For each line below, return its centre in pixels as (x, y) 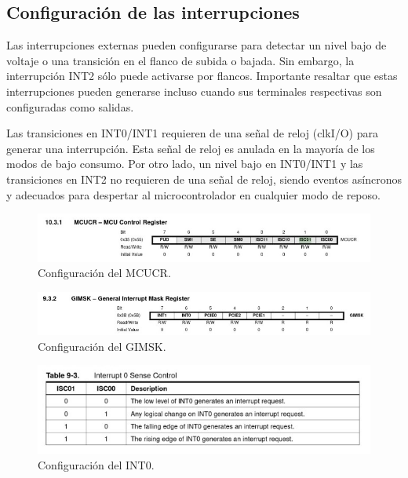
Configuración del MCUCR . (104, 273)
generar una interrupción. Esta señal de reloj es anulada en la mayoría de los (191, 148)
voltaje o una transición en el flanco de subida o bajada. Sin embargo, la (180, 60)
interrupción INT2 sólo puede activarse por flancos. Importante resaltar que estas (202, 76)
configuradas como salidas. (70, 106)
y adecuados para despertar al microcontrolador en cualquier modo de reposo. (193, 194)
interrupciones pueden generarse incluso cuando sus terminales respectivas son (194, 91)
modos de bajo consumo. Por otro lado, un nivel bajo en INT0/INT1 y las (185, 164)
